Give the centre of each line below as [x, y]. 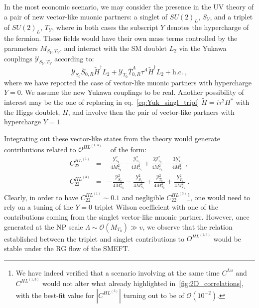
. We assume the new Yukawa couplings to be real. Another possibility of [132, 92]
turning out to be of [154, 295]
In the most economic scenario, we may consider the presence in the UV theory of [129, 6]
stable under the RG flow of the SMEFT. [67, 248]
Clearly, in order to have [41, 197]
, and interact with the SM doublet [113, 48]
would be [227, 238]
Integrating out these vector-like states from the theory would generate [112, 138]
